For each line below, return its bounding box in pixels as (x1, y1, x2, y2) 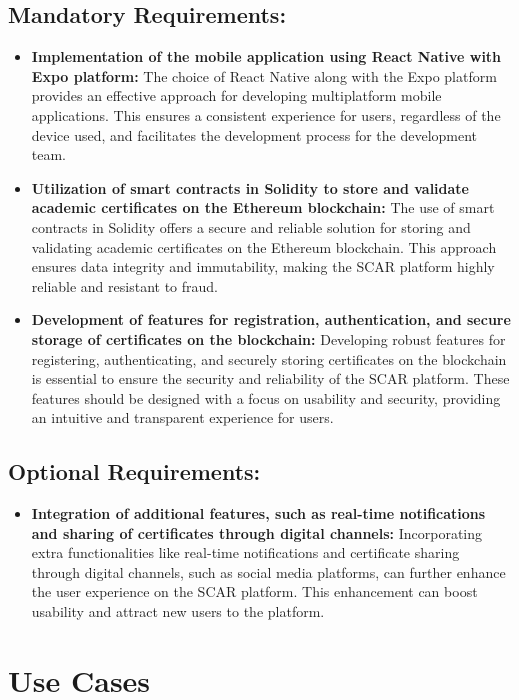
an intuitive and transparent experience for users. (31, 407, 334, 428)
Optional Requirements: (8, 456, 261, 487)
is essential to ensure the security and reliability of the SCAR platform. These (31, 368, 510, 389)
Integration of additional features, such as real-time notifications (31, 503, 486, 524)
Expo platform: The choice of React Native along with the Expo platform (31, 65, 497, 86)
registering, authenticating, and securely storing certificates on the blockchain (31, 348, 507, 369)
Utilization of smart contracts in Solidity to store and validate (31, 177, 469, 198)
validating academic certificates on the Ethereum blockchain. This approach (31, 236, 497, 257)
